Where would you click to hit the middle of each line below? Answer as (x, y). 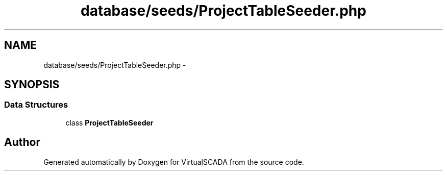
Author (22, 142)
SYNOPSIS (32, 85)
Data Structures (36, 105)
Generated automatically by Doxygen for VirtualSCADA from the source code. (174, 162)
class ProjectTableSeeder (109, 122)
